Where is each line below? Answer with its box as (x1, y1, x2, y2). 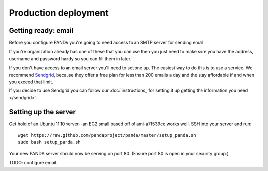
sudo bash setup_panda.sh (18, 139, 81, 145)
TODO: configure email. (9, 160, 58, 166)
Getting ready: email (9, 26, 74, 35)
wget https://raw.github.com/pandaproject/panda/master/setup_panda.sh (18, 132, 196, 138)
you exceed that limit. (9, 79, 53, 85)
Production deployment (9, 7, 109, 18)
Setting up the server (9, 107, 76, 116)
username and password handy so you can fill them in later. (9, 55, 132, 62)
